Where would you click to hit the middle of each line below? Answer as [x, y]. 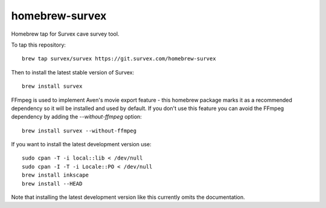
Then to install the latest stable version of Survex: [73, 72]
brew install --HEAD [52, 184]
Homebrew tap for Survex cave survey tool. [65, 34]
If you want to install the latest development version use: [81, 145]
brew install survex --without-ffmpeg [79, 131]
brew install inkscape [56, 175]
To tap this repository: [39, 45]
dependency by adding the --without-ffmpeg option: [76, 117]
